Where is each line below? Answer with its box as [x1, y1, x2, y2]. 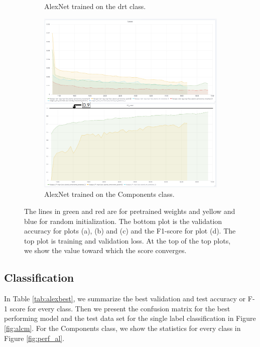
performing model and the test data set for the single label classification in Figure [4, 313, 256, 323]
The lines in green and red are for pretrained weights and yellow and [24, 206, 235, 216]
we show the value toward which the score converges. [24, 245, 187, 256]
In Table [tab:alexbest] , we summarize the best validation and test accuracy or [4, 293, 246, 304]
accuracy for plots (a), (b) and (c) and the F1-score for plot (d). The [24, 225, 236, 236]
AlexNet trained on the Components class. [44, 189, 175, 199]
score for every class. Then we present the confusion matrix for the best [10, 303, 230, 313]
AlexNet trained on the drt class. [44, 1, 146, 11]
